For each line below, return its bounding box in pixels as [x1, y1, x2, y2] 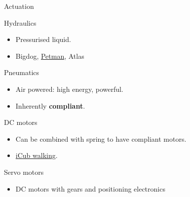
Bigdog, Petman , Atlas [15, 50, 84, 61]
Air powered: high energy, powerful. [15, 83, 123, 94]
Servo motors [4, 166, 44, 177]
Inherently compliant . [15, 100, 85, 111]
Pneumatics [4, 67, 39, 78]
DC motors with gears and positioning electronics [15, 183, 165, 194]
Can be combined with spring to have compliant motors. [15, 133, 187, 144]
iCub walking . [15, 150, 58, 160]
